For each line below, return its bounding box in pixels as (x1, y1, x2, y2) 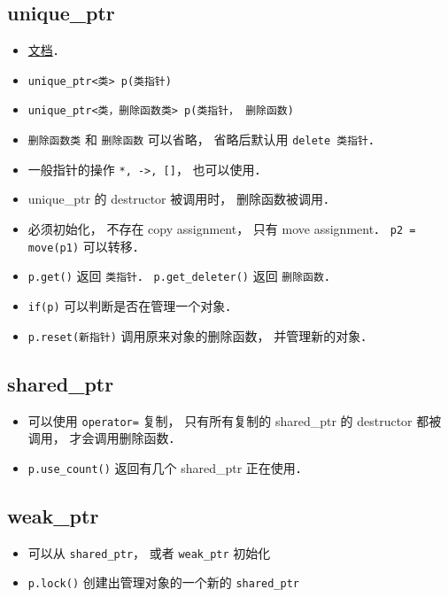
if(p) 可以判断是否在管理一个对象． (27, 296, 238, 314)
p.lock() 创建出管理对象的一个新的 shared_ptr (27, 573, 299, 592)
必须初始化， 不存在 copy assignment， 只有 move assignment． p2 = (27, 220, 416, 238)
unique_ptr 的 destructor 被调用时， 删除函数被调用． (27, 190, 336, 208)
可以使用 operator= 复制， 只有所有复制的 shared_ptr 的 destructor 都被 (27, 411, 442, 430)
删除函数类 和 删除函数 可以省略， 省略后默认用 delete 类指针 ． (27, 130, 381, 149)
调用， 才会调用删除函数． (27, 429, 182, 447)
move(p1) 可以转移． (27, 236, 145, 255)
